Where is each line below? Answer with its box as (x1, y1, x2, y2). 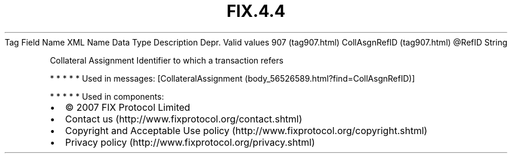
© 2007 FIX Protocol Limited (65, 101, 191, 113)
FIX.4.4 (226, 1, 286, 21)
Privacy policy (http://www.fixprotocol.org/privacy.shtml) (65, 136, 315, 148)
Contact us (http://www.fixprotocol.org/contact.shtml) (65, 113, 303, 125)
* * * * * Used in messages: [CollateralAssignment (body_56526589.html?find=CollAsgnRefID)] (50, 73, 415, 83)
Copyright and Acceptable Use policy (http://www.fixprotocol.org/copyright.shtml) (65, 124, 428, 136)
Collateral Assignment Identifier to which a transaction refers (50, 55, 283, 65)
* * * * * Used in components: (50, 91, 164, 101)
